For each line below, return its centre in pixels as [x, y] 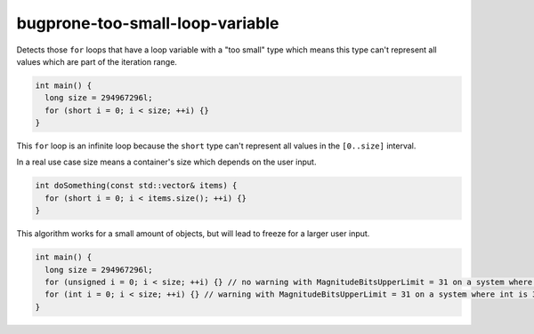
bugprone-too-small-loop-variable [148, 23]
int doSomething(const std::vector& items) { [136, 186]
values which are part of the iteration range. [97, 61]
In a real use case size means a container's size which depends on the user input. [166, 162]
